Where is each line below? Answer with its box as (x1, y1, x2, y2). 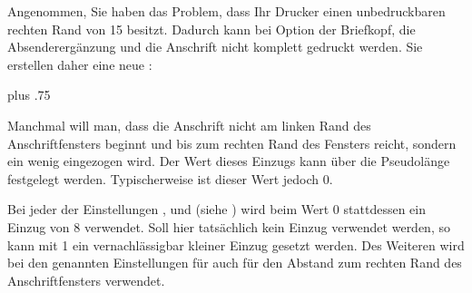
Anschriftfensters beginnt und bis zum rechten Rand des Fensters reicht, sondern (7, 133, 457, 152)
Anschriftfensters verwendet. (7, 270, 165, 289)
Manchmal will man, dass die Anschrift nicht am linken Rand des (7, 115, 371, 134)
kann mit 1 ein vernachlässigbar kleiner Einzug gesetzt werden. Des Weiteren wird (7, 235, 465, 254)
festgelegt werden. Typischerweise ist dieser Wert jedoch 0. (7, 169, 333, 188)
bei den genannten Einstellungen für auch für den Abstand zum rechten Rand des (7, 253, 462, 272)
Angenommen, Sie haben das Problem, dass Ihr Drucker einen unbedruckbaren (7, 2, 446, 20)
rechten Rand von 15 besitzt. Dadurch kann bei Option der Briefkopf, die (7, 19, 416, 38)
